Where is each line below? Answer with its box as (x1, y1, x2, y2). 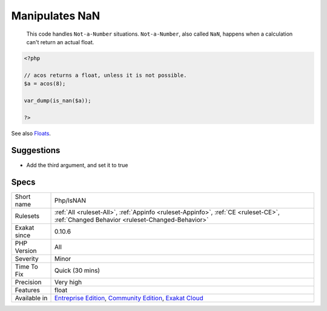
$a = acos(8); (24, 80, 66, 87)
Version (15, 247, 37, 255)
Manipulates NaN (11, 9, 101, 22)
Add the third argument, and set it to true (26, 161, 128, 169)
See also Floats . (11, 129, 51, 137)
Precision (15, 278, 42, 287)
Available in (15, 294, 48, 303)
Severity (15, 255, 39, 263)
